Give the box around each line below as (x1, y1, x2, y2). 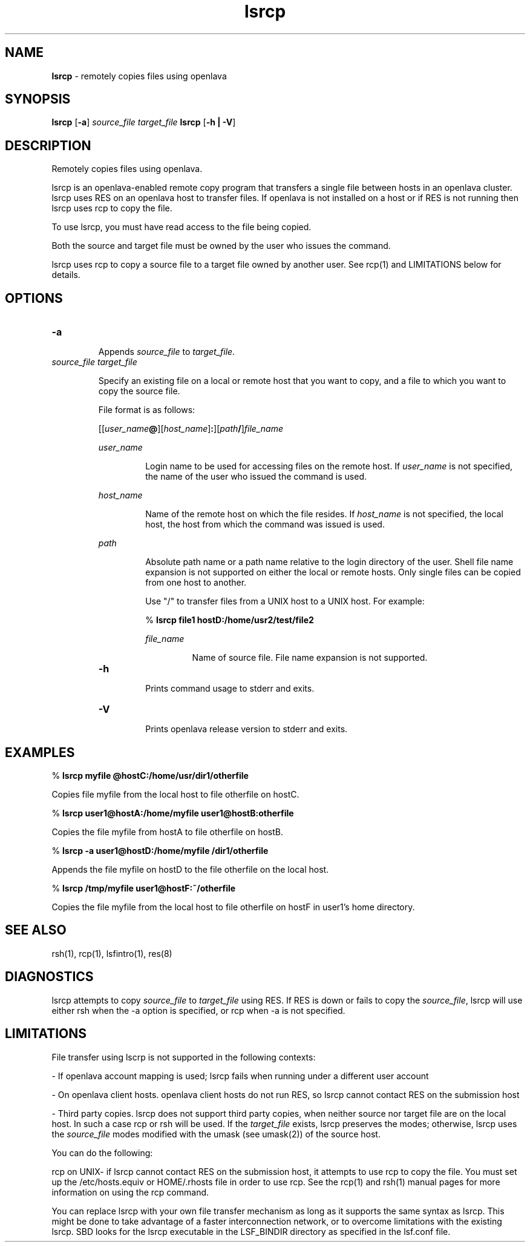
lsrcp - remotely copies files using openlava (51, 70, 227, 81)
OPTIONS (5, 290, 63, 306)
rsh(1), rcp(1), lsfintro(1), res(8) (51, 948, 172, 959)
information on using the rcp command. (51, 1186, 209, 1197)
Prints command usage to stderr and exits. (145, 683, 315, 694)
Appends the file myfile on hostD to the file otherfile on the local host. (51, 864, 329, 875)
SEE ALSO (5, 922, 67, 938)
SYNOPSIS (5, 91, 71, 107)
